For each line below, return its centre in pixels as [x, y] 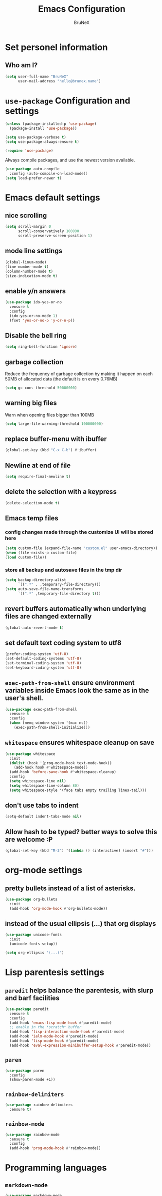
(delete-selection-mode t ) [32, 503]
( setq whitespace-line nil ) [38, 781]
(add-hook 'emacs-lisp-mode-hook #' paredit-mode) [61, 1023]
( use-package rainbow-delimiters [39, 1105]
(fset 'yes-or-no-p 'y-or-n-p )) [42, 320]
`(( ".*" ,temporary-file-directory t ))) [59, 594]
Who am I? [21, 65]
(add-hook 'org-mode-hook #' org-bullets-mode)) [59, 908]
